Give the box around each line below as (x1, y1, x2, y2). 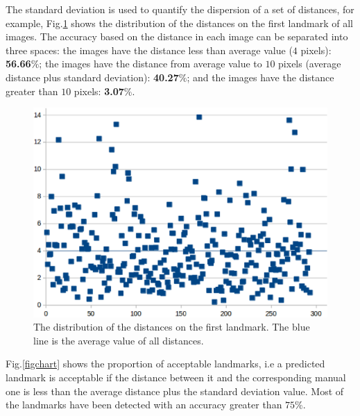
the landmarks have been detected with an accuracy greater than (6, 397, 282, 412)
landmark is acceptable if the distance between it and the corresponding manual (6, 369, 346, 384)
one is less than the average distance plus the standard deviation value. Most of (6, 383, 344, 398)
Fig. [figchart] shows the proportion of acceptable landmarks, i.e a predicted (6, 356, 325, 371)
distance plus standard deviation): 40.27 (6, 69, 179, 84)
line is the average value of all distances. (33, 333, 204, 347)
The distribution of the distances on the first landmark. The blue (33, 319, 310, 334)
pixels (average (278, 56, 341, 71)
